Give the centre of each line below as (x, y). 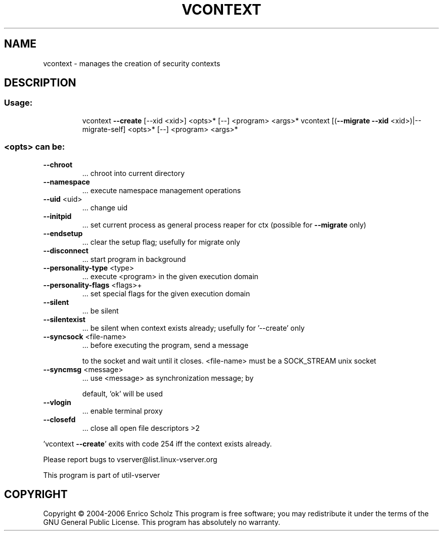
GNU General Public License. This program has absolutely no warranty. (162, 522)
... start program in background (134, 259)
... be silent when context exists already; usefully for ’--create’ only (193, 328)
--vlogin (57, 402)
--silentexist (64, 319)
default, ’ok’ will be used (122, 393)
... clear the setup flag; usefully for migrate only (161, 242)
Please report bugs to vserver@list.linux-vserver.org (130, 459)
